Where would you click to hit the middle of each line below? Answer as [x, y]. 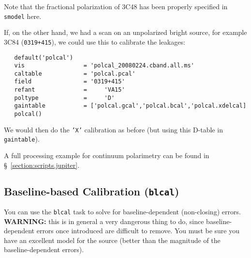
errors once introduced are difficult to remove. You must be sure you [138, 231]
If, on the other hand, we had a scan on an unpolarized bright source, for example [125, 32]
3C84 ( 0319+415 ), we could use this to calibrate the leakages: [95, 41]
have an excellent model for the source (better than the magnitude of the [112, 240]
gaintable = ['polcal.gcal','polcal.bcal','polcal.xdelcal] [130, 106]
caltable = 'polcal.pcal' [75, 73]
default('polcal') [44, 57]
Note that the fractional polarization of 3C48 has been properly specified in [116, 6]
